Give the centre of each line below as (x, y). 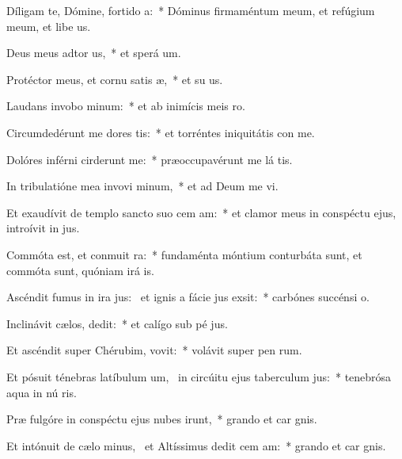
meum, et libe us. (49, 26)
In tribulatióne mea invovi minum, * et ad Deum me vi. (142, 186)
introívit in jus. (43, 228)
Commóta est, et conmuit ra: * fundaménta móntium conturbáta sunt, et (184, 254)
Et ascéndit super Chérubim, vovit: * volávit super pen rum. (154, 350)
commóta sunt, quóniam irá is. (80, 270)
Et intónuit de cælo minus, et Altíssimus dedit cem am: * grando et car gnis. (196, 445)
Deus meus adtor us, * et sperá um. (94, 53)
